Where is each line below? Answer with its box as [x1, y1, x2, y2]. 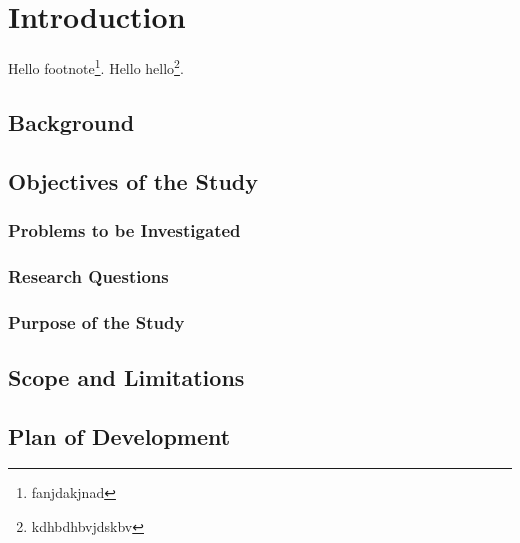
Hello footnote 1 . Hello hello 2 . [8, 55, 184, 78]
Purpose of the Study [8, 309, 185, 334]
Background [8, 106, 135, 137]
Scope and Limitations [8, 361, 245, 392]
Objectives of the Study [8, 165, 259, 196]
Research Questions [8, 263, 169, 288]
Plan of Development [8, 420, 231, 451]
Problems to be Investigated [8, 217, 241, 242]
